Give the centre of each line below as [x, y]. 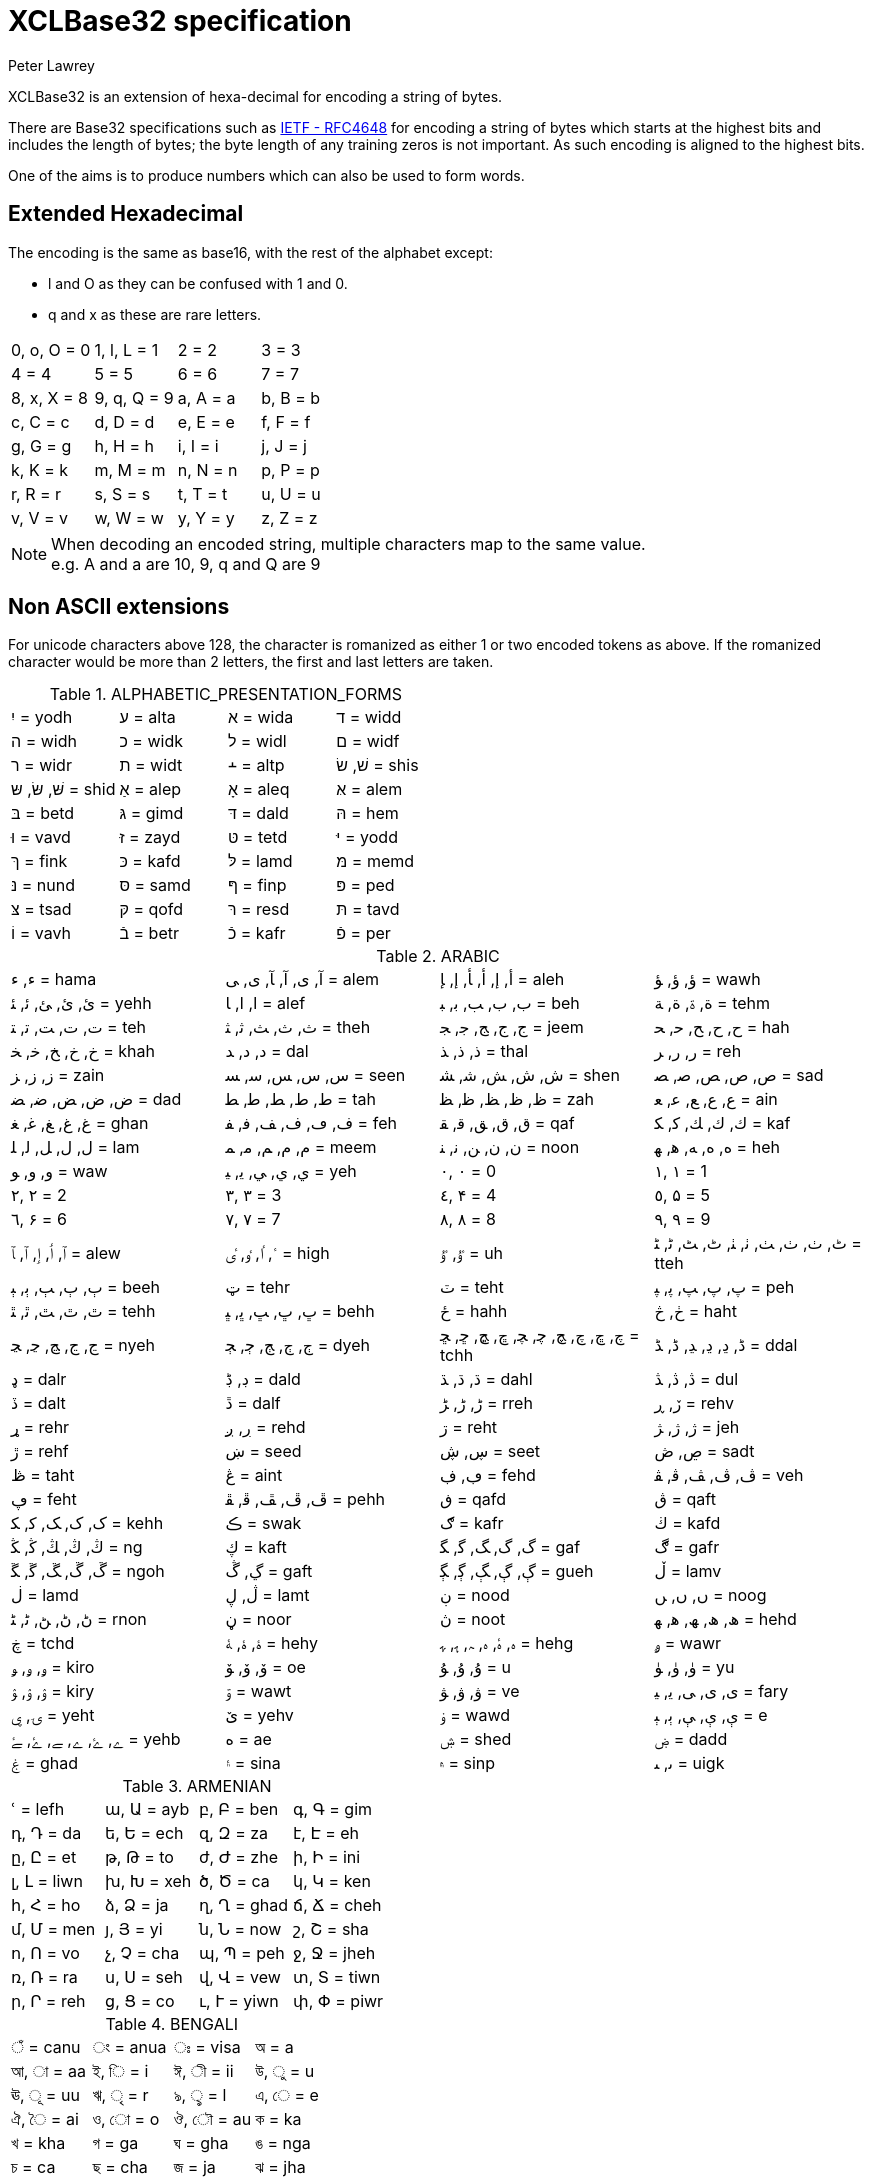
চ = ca [33, 2167]
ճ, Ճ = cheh [337, 1905]
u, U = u [291, 493]
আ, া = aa [48, 2071]
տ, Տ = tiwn [337, 1977]
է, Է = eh [326, 1833]
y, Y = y [206, 517]
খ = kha [38, 2143]
